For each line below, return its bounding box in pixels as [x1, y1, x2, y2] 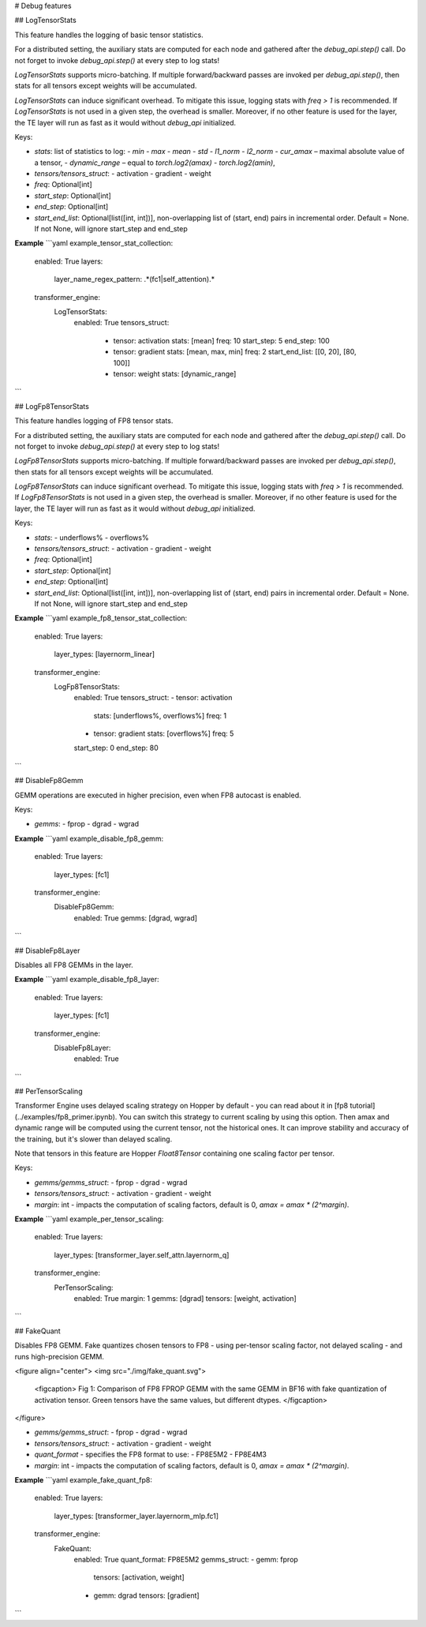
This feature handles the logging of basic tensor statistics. [14, 30, 204, 39]
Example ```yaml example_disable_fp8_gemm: [14, 834, 164, 843]
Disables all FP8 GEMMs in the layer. [14, 960, 133, 969]
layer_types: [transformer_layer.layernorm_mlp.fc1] [54, 1511, 219, 1520]
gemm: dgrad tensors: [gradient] [93, 1591, 200, 1600]
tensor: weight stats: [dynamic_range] [113, 369, 237, 378]
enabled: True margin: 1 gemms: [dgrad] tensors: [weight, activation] [73, 1293, 297, 1303]
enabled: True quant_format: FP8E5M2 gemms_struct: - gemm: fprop [73, 1554, 299, 1564]
